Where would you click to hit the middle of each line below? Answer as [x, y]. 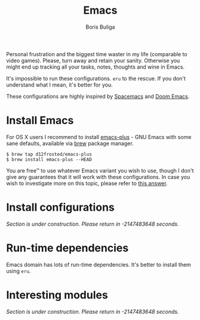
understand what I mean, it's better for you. [60, 85]
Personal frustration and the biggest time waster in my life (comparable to [97, 54]
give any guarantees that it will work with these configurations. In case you [98, 177]
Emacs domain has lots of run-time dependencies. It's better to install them [99, 264]
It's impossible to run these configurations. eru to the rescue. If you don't [96, 78]
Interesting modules [57, 295]
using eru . [19, 271]
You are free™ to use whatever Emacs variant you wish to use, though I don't [100, 170]
